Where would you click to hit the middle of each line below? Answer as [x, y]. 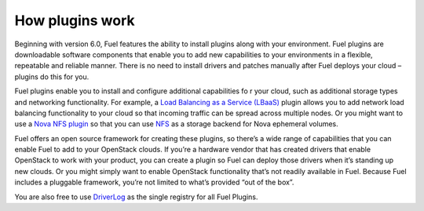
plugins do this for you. [52, 76]
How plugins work [75, 20]
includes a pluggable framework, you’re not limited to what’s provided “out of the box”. [154, 182]
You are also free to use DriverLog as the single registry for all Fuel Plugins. [136, 197]
